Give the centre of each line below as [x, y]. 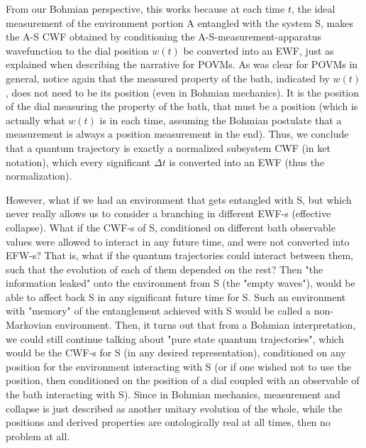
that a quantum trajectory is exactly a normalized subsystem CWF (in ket [168, 147]
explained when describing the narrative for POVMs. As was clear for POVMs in [182, 64]
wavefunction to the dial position [77, 50]
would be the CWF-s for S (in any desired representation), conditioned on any [176, 353]
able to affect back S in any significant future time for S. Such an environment [176, 296]
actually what [35, 120]
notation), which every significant [78, 162]
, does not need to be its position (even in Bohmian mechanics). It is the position [183, 92]
